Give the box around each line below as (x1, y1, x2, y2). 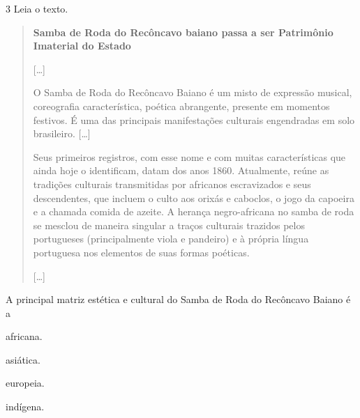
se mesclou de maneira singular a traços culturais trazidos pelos (33, 217, 305, 232)
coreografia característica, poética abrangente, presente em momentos (33, 98, 330, 113)
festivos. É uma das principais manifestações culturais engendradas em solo (33, 112, 355, 127)
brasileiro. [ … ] (33, 126, 91, 141)
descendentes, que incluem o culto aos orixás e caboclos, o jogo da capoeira (33, 190, 354, 205)
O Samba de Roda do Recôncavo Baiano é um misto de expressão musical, (33, 85, 352, 100)
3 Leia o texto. (6, 1, 68, 15)
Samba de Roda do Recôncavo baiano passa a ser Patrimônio (33, 24, 333, 39)
